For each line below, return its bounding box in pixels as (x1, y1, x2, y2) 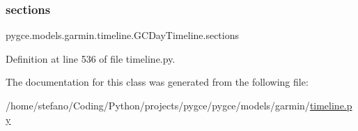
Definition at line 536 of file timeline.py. (6, 51, 176, 65)
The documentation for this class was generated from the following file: (6, 75, 309, 89)
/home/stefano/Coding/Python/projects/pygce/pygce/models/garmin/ (6, 98, 310, 112)
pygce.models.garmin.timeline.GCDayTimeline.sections (6, 28, 240, 43)
